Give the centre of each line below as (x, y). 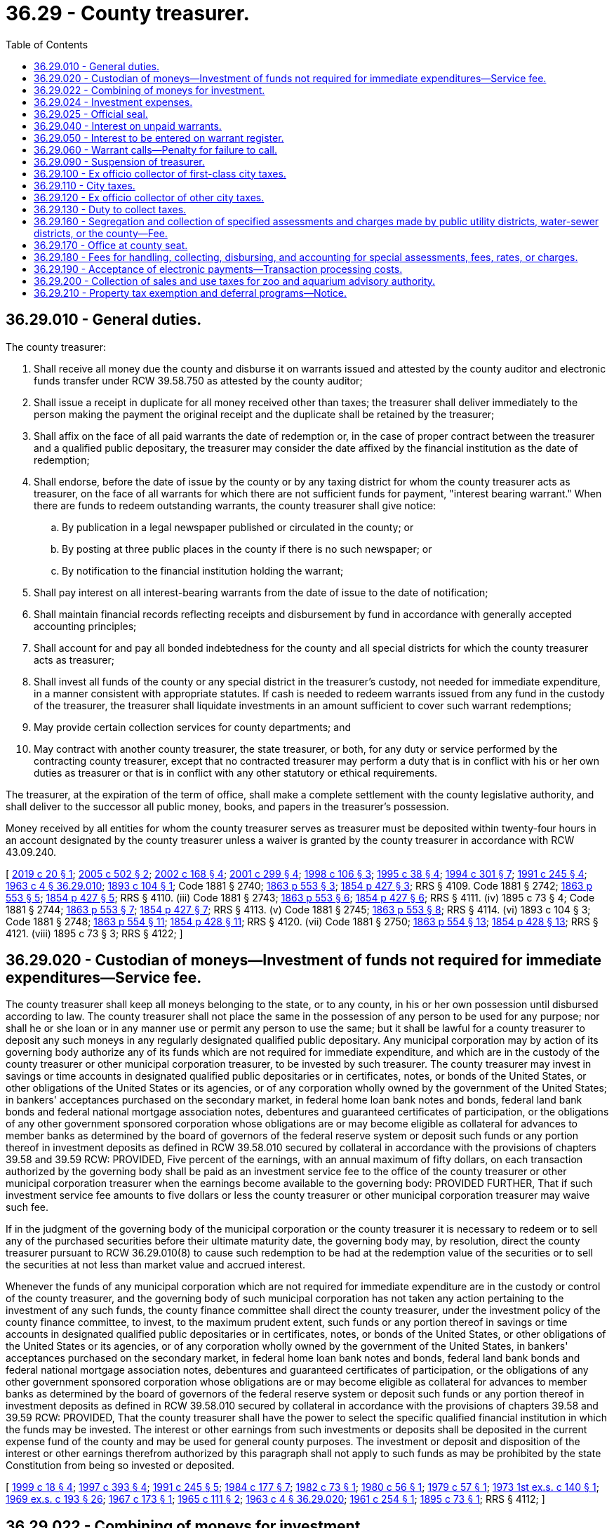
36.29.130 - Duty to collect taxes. (110, 209)
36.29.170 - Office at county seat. (111, 245)
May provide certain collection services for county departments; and (192, 727)
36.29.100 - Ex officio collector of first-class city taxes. (160, 173)
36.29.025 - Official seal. (91, 114)
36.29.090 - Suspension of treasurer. (119, 161)
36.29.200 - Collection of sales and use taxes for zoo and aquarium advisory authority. (235, 281)
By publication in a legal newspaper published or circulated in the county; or (238, 527)
